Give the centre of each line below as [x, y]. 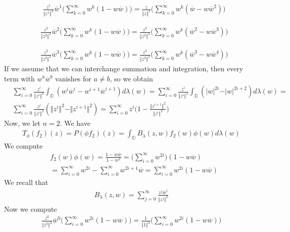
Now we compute [31, 208]
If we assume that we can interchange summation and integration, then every [124, 68]
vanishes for [73, 78]
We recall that [26, 182]
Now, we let [22, 123]
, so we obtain [131, 78]
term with [19, 78]
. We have [75, 123]
